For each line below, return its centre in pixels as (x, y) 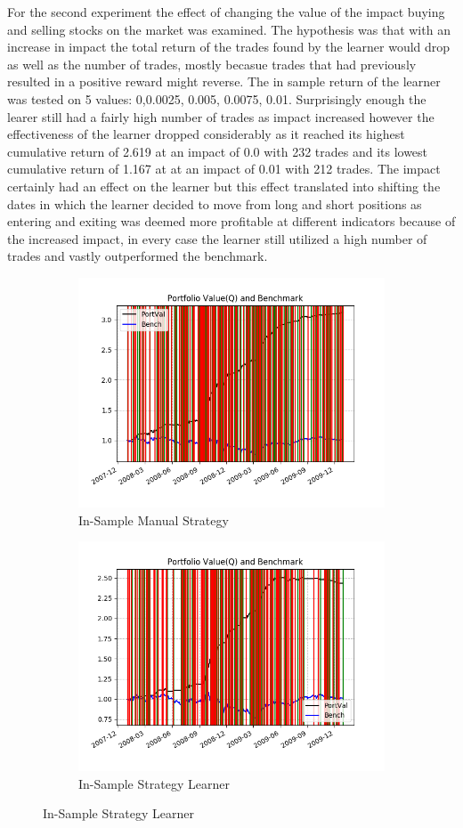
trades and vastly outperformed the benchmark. (138, 256)
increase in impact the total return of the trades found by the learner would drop (229, 47)
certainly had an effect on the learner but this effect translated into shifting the (224, 186)
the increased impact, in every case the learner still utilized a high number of (217, 238)
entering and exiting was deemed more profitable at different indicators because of (231, 221)
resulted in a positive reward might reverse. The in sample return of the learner (224, 81)
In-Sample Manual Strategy (154, 520)
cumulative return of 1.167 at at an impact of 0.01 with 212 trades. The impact (224, 169)
